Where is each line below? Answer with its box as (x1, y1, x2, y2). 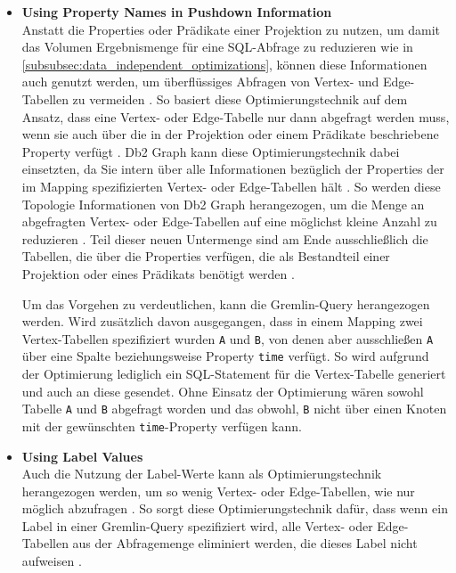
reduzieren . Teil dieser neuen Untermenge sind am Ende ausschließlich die (21, 229, 428, 248)
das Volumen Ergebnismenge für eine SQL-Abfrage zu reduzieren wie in (21, 37, 413, 56)
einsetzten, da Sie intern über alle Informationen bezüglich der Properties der (21, 160, 444, 178)
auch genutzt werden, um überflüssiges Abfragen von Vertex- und (21, 72, 379, 91)
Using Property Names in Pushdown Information (21, 3, 332, 20)
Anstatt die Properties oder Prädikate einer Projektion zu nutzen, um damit (21, 20, 441, 38)
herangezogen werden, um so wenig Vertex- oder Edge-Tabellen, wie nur (21, 481, 415, 500)
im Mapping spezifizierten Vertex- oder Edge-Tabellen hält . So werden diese (21, 176, 441, 195)
